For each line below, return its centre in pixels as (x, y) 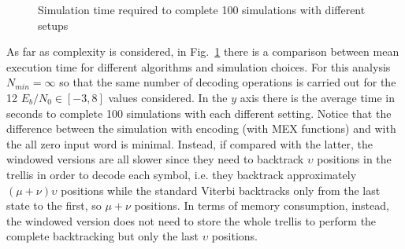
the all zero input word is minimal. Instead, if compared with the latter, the (190, 143)
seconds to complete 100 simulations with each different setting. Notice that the (199, 113)
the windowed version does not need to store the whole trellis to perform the (191, 220)
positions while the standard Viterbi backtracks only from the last (221, 190)
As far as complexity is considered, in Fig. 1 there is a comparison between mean (203, 51)
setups (53, 25)
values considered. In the (168, 97)
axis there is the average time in (317, 97)
